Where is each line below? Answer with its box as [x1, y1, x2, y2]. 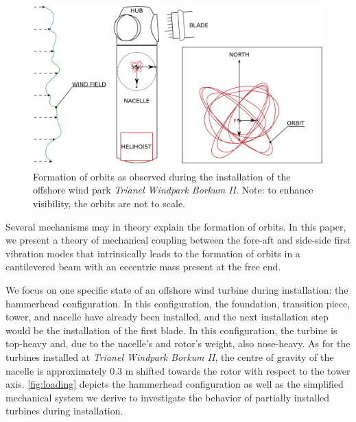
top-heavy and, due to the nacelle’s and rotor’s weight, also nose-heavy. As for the [5, 336, 351, 351]
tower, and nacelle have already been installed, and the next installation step [5, 309, 329, 324]
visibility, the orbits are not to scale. [33, 196, 185, 210]
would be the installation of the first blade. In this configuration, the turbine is [5, 323, 337, 337]
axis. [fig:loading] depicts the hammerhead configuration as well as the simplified [5, 377, 344, 391]
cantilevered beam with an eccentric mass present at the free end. [5, 259, 281, 274]
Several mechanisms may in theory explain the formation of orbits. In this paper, [5, 219, 346, 233]
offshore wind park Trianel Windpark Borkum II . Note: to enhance [33, 183, 313, 197]
